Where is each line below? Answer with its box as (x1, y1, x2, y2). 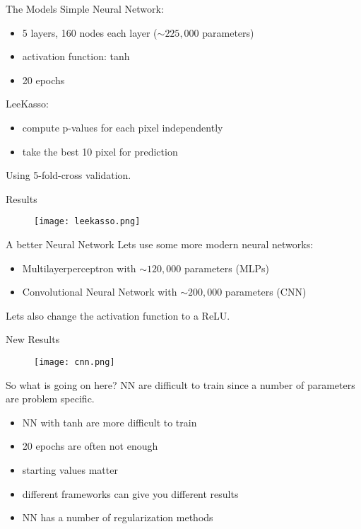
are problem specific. (6, 391, 95, 406)
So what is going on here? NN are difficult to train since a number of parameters (6, 377, 355, 392)
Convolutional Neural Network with (22, 284, 177, 299)
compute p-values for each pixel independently (22, 120, 223, 134)
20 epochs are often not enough (22, 438, 158, 453)
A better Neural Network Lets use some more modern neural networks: (6, 237, 314, 251)
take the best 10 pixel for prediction (22, 144, 178, 158)
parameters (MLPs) (184, 260, 269, 275)
